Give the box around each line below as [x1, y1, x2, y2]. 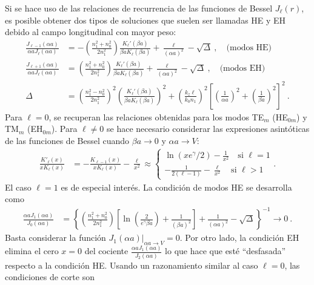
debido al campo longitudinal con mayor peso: [5, 25, 176, 38]
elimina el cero [5, 244, 59, 257]
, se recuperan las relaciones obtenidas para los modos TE [48, 110, 264, 123]
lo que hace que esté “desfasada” [165, 244, 286, 257]
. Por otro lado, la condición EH [179, 231, 299, 244]
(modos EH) [219, 64, 266, 73]
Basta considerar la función [5, 231, 106, 244]
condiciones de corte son [5, 270, 95, 283]
